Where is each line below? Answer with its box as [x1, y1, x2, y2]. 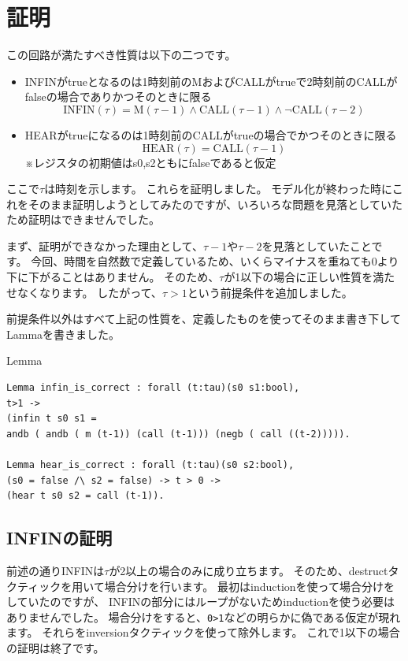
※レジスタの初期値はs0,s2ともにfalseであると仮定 [24, 154, 276, 170]
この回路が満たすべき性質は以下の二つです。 [6, 46, 236, 63]
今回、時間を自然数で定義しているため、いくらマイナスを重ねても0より [31, 253, 399, 269]
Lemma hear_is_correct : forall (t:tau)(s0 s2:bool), [6, 459, 295, 470]
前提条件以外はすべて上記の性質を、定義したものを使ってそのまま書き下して [6, 310, 401, 327]
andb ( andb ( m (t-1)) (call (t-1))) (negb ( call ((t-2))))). [6, 428, 351, 440]
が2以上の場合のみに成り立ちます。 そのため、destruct [109, 562, 388, 578]
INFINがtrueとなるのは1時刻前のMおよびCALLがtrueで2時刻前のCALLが [24, 72, 398, 89]
